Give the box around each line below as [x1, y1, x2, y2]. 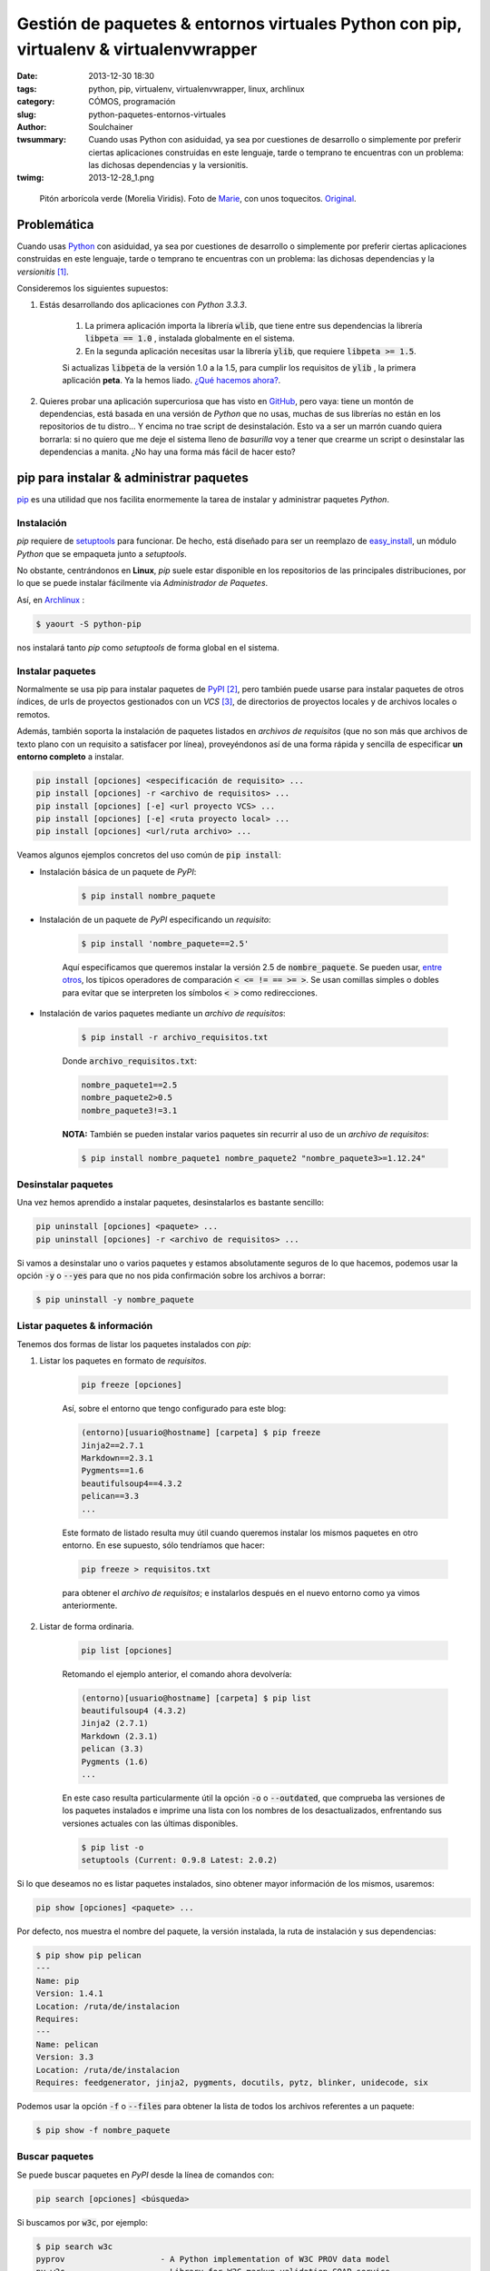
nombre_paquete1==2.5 [81, 1079, 178, 1090]
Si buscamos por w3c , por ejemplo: [16, 2216, 149, 2227]
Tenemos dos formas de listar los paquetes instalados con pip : [16, 1338, 251, 1349]
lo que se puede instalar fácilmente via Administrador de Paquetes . [16, 578, 269, 589]
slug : [16, 109, 36, 120]
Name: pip [35, 1976, 80, 1986]
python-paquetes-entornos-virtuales [88, 109, 227, 120]
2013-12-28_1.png [88, 173, 154, 183]
